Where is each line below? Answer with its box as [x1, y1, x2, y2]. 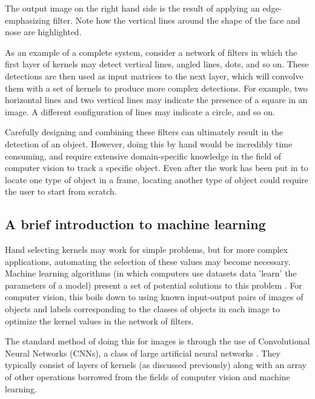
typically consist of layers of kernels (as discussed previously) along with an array [5, 358, 307, 371]
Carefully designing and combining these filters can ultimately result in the [5, 126, 283, 138]
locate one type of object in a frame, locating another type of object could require [5, 173, 309, 186]
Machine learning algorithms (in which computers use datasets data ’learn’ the [5, 267, 297, 280]
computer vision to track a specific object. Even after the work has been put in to [5, 161, 308, 174]
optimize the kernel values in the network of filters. [5, 314, 194, 327]
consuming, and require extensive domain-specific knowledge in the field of [5, 149, 282, 162]
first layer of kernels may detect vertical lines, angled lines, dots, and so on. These [5, 58, 309, 70]
